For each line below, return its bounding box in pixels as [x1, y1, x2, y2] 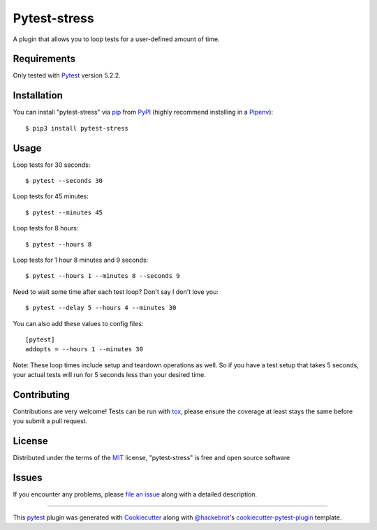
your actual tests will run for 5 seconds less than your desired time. [13, 371, 206, 379]
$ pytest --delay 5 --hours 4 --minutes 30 [25, 304, 177, 312]
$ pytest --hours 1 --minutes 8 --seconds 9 [25, 272, 181, 280]
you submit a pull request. [13, 417, 88, 425]
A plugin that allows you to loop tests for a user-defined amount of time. [13, 35, 220, 43]
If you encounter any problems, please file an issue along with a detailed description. [13, 490, 258, 499]
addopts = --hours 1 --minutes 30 [25, 346, 143, 353]
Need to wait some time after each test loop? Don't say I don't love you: [13, 287, 219, 296]
